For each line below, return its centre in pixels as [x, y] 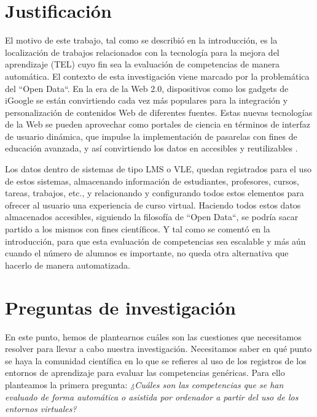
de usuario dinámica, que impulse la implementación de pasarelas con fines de [151, 136]
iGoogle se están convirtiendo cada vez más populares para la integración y [147, 100]
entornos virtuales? [41, 409]
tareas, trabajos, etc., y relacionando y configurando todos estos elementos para [155, 193]
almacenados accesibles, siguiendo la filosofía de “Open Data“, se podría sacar [152, 217]
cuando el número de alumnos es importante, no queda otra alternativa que [147, 253]
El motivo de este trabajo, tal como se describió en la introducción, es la [141, 40]
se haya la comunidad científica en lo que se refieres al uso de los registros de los [156, 360]
